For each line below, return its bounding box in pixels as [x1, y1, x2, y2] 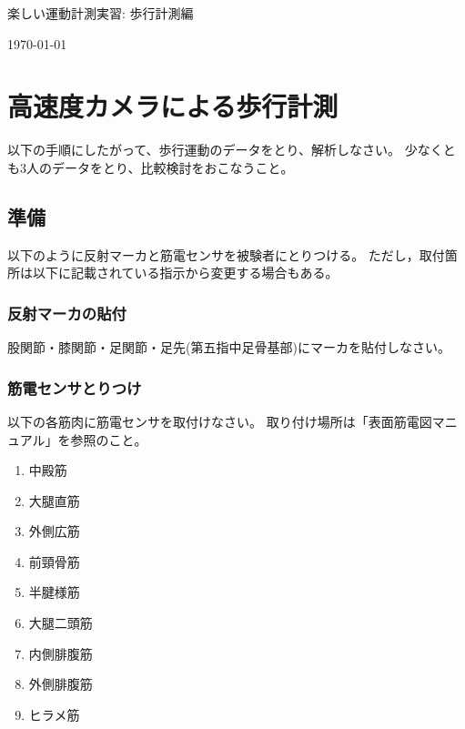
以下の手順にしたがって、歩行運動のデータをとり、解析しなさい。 [7, 140, 401, 159]
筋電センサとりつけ [7, 376, 142, 399]
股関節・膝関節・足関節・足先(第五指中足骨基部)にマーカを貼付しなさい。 [7, 338, 450, 357]
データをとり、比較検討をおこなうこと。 [51, 157, 294, 177]
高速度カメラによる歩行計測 [7, 87, 339, 125]
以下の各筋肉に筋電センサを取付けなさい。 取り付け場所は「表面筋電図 [7, 411, 432, 430]
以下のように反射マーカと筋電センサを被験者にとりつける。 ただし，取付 [7, 245, 445, 264]
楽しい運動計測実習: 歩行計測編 [7, 4, 194, 22]
